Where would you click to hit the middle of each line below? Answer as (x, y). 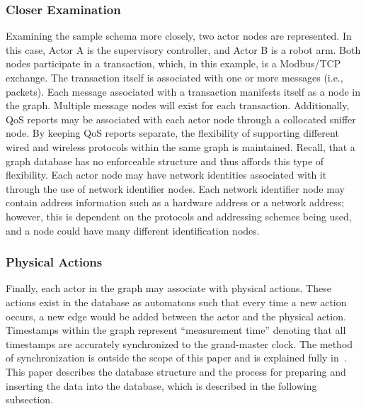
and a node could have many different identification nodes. (133, 230)
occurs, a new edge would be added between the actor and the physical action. (176, 316)
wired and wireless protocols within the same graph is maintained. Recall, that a (181, 146)
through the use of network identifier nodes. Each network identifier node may (175, 188)
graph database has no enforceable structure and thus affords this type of (165, 161)
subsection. (30, 399)
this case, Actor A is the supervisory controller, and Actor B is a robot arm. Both (183, 49)
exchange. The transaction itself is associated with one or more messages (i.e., (175, 77)
